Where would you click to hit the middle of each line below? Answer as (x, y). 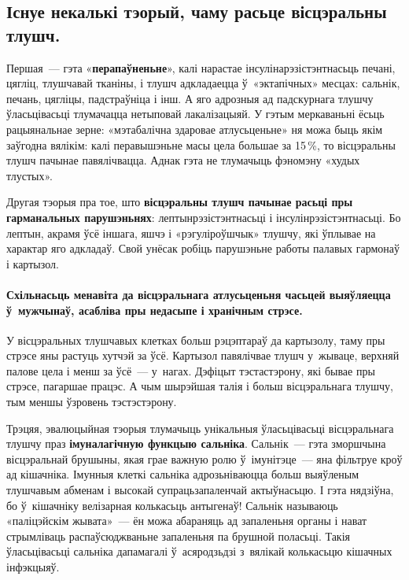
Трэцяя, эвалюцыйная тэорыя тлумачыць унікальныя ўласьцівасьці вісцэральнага (200, 428)
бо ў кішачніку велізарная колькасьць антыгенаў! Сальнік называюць (172, 505)
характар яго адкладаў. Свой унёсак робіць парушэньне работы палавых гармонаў (203, 248)
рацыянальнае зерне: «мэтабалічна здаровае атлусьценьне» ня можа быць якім (195, 129)
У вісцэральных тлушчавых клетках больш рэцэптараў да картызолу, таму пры (196, 340)
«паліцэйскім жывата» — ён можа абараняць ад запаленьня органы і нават (187, 521)
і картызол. (33, 263)
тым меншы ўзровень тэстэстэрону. (92, 402)
